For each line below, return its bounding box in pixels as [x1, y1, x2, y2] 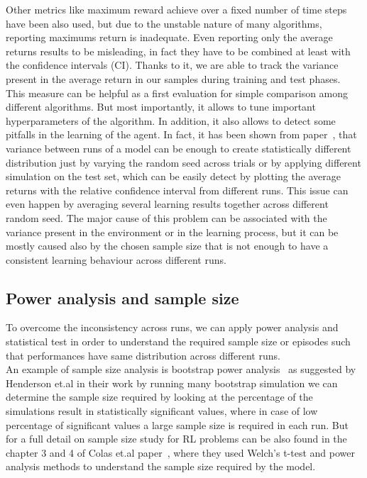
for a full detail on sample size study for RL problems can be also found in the [6, 431, 347, 446]
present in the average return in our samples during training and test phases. [6, 71, 341, 86]
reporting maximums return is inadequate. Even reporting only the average [6, 30, 333, 45]
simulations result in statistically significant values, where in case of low [6, 404, 318, 418]
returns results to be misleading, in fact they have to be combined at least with [6, 43, 351, 58]
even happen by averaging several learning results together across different [6, 196, 329, 211]
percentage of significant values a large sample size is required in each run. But [6, 417, 349, 432]
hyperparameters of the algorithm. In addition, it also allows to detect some [6, 113, 336, 128]
